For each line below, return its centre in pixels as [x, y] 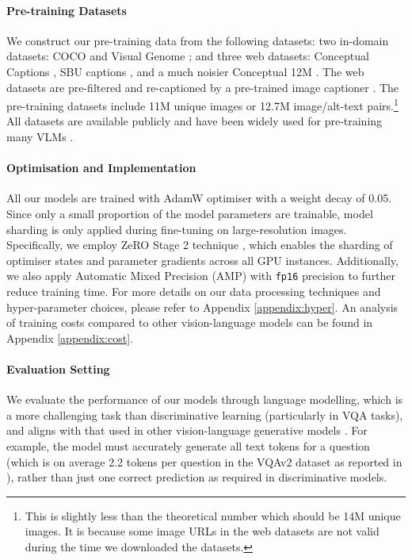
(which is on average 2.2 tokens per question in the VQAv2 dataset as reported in [204, 461]
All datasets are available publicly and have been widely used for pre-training [195, 121]
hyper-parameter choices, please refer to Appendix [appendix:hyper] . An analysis [202, 307]
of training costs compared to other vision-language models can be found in [190, 322]
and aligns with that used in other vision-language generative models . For [187, 430]
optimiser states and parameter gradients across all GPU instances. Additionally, [202, 260]
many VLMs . [40, 137]
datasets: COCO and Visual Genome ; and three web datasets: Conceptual [188, 56]
